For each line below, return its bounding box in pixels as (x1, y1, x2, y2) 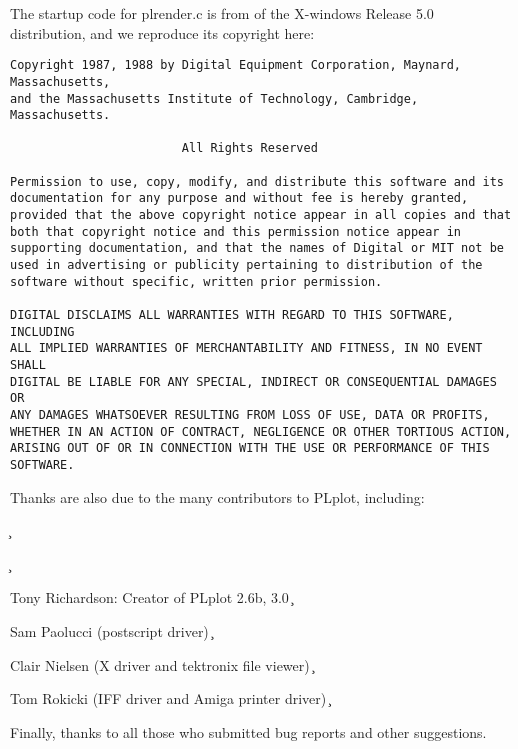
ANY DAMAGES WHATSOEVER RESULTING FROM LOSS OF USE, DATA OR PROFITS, (10, 407, 490, 422)
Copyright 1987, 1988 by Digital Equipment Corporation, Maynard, (10, 58, 462, 73)
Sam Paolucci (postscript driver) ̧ (10, 620, 213, 641)
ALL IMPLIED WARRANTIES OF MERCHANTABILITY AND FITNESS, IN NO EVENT (10, 341, 483, 356)
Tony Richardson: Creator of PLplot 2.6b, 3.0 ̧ (10, 587, 293, 608)
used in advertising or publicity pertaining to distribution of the (10, 258, 483, 273)
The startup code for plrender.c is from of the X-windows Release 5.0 (10, 3, 434, 23)
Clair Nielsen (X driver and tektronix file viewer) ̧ (10, 654, 314, 675)
